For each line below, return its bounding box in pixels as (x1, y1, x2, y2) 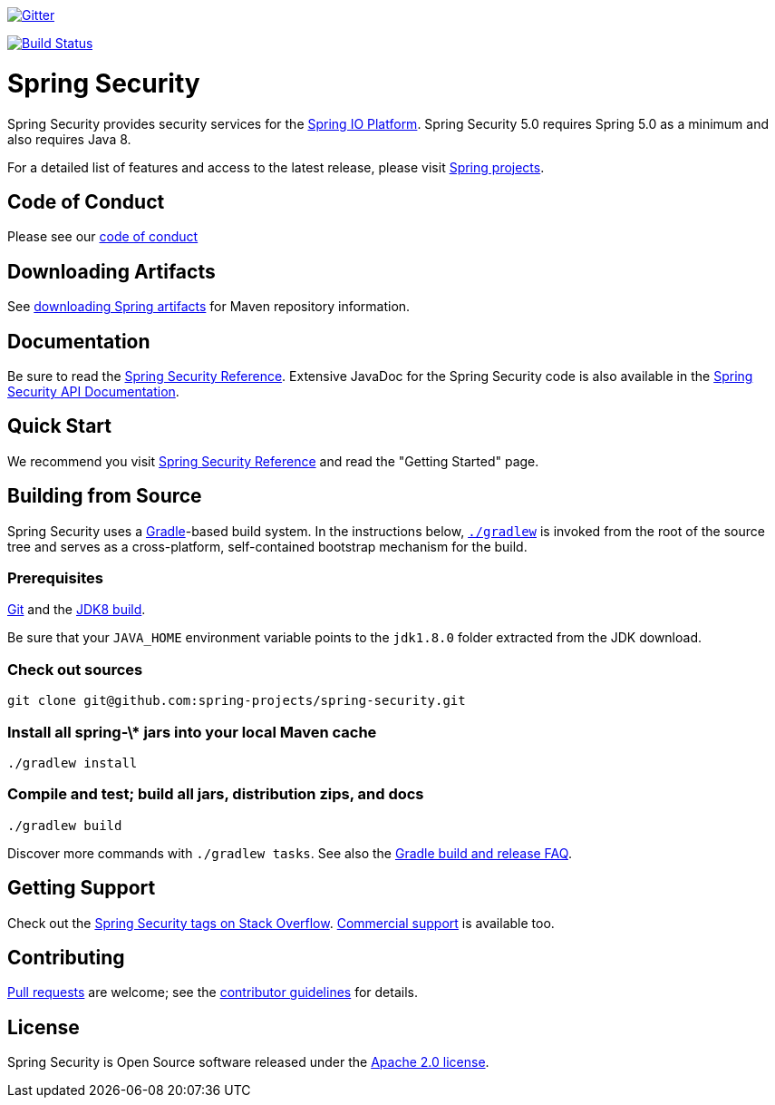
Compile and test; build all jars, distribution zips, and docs (7, 785, 424, 804)
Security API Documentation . (7, 384, 179, 400)
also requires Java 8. (7, 131, 131, 147)
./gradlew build (7, 817, 122, 833)
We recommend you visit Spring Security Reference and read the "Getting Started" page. (7, 453, 539, 469)
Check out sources (7, 660, 143, 679)
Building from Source (7, 484, 202, 508)
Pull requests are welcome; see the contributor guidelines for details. (7, 984, 418, 1001)
